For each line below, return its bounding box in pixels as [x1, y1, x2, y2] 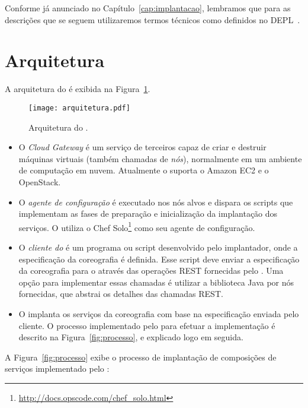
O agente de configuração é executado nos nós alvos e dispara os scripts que [18, 195, 293, 208]
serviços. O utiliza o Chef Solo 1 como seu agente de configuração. [18, 219, 255, 233]
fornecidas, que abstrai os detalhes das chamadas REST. [18, 287, 223, 300]
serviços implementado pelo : [5, 362, 110, 375]
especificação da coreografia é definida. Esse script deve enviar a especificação [18, 252, 300, 265]
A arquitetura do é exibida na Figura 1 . [5, 83, 150, 95]
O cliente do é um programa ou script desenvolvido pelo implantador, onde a [18, 241, 298, 253]
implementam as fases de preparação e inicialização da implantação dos [18, 207, 278, 220]
